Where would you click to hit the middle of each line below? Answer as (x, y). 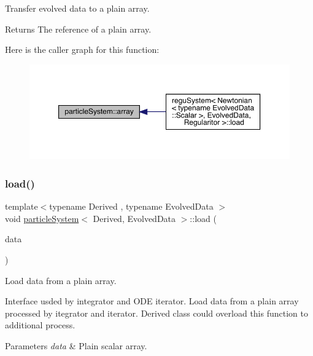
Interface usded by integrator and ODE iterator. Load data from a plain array (152, 301)
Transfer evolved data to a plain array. (77, 8)
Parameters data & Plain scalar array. (76, 345)
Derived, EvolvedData (134, 218)
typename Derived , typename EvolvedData (131, 206)
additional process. (40, 325)
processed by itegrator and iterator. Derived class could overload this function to (156, 313)
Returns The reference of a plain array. (78, 29)
